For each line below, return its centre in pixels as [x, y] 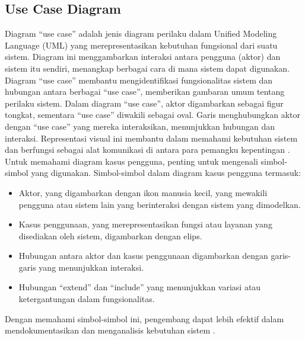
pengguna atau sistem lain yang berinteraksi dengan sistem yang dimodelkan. [160, 204]
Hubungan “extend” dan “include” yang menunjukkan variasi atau [140, 287]
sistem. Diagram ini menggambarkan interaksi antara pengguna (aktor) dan [143, 57]
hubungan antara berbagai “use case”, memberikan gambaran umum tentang [145, 92]
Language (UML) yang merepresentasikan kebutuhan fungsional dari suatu [141, 45]
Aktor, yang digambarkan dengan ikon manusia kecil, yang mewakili [143, 192]
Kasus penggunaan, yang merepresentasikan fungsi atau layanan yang [145, 224]
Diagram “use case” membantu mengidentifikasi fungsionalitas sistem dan [139, 80]
